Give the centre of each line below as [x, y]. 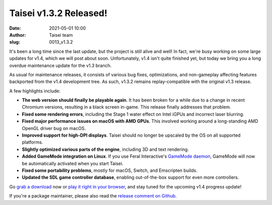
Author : [18, 35]
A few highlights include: [35, 91]
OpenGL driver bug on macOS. [54, 128]
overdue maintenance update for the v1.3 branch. [60, 65]
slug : [15, 42]
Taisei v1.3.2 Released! [58, 13]
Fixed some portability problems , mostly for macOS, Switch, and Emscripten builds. [110, 170]
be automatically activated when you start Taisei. [73, 163]
